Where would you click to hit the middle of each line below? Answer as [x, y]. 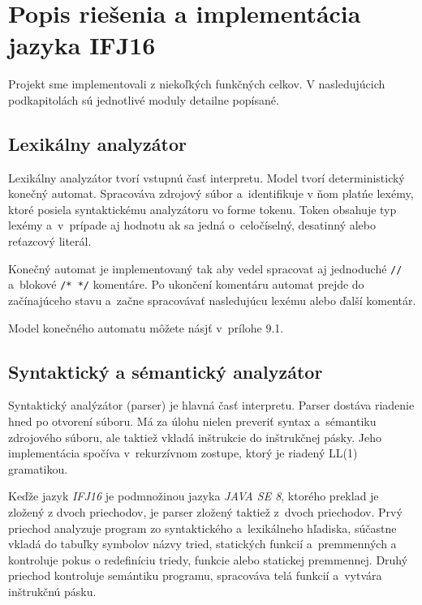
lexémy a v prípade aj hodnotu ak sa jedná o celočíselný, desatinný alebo [192, 225]
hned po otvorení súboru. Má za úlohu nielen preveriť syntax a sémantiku [192, 420]
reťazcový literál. [50, 241]
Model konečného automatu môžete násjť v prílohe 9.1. [146, 327]
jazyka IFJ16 [82, 45]
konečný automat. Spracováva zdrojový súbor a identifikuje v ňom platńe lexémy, [211, 193]
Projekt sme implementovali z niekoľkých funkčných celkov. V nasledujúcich [197, 84]
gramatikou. [38, 468]
